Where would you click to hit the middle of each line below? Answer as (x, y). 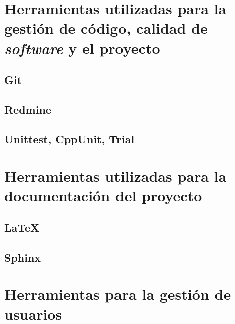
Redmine (28, 109)
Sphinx (23, 257)
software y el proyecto (82, 48)
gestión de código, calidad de (106, 28)
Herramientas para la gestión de (118, 294)
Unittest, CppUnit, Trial (69, 139)
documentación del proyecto (103, 195)
